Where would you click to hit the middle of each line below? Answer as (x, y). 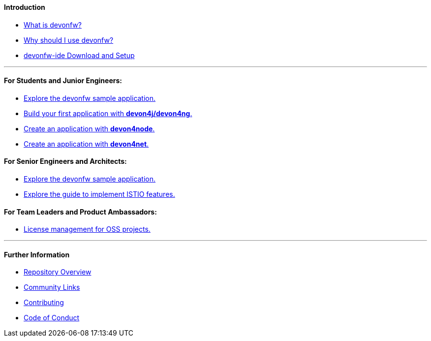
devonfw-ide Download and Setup (79, 55)
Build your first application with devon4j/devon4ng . (108, 113)
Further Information (37, 254)
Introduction (25, 7)
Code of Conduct (52, 318)
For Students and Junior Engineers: (63, 81)
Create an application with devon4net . (86, 144)
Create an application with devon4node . (89, 128)
